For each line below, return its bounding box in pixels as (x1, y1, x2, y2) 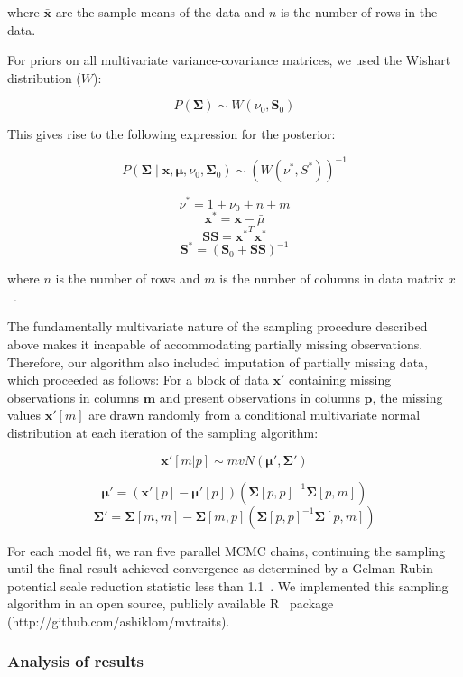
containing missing (288, 370, 392, 389)
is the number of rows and (55, 269, 200, 288)
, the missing (372, 387, 443, 406)
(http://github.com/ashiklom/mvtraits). (7, 611, 230, 630)
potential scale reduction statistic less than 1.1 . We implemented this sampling (7, 576, 449, 595)
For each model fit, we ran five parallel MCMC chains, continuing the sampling (7, 541, 446, 560)
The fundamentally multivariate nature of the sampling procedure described (7, 317, 428, 336)
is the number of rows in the (280, 3, 438, 21)
